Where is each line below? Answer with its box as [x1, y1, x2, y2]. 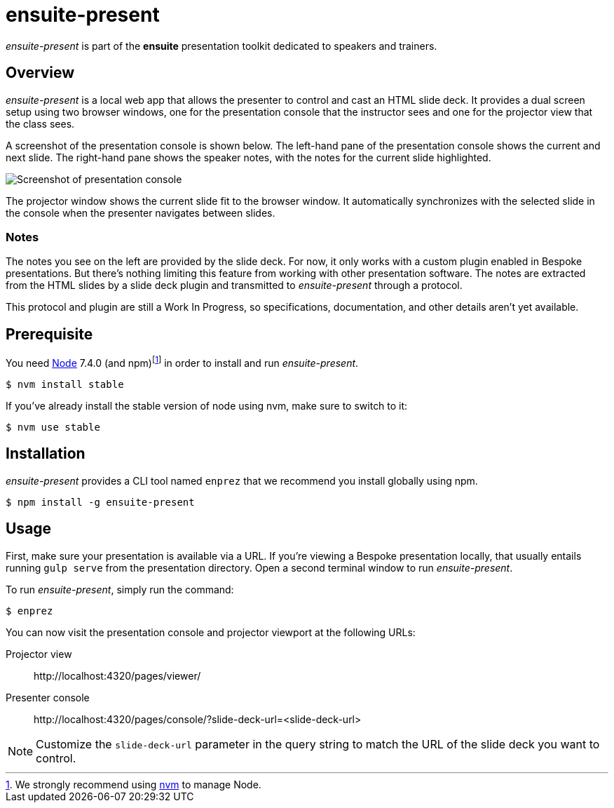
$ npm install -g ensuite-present [6, 496, 195, 508]
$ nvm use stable [6, 421, 100, 433]
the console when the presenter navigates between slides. [6, 206, 275, 219]
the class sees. [6, 117, 75, 130]
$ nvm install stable [6, 378, 124, 390]
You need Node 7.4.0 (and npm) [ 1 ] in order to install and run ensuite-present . [6, 355, 359, 369]
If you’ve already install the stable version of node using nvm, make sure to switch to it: [6, 399, 408, 412]
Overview [6, 64, 75, 82]
